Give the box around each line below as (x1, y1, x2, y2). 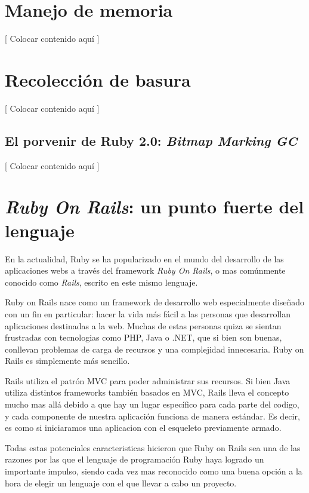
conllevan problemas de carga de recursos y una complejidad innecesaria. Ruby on (5, 342, 304, 355)
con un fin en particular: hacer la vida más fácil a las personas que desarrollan (5, 307, 291, 320)
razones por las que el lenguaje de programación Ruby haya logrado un (5, 453, 264, 466)
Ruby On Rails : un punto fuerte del (5, 194, 304, 219)
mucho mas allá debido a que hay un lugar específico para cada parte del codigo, (5, 398, 299, 411)
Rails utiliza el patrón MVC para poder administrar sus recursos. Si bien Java (5, 374, 291, 387)
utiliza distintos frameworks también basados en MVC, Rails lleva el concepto (5, 386, 289, 399)
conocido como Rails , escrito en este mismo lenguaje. (5, 275, 198, 288)
